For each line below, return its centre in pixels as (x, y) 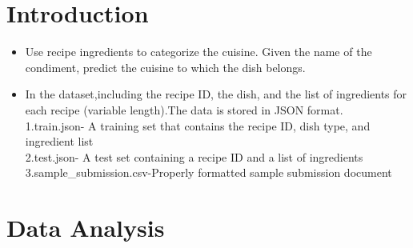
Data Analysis (86, 228)
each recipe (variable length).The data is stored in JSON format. (184, 109)
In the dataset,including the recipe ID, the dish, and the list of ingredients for (216, 94)
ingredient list (59, 141)
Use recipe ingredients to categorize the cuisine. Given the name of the (198, 52)
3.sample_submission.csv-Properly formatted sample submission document (209, 172)
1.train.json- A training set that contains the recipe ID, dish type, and (198, 125)
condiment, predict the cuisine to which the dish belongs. (165, 67)
